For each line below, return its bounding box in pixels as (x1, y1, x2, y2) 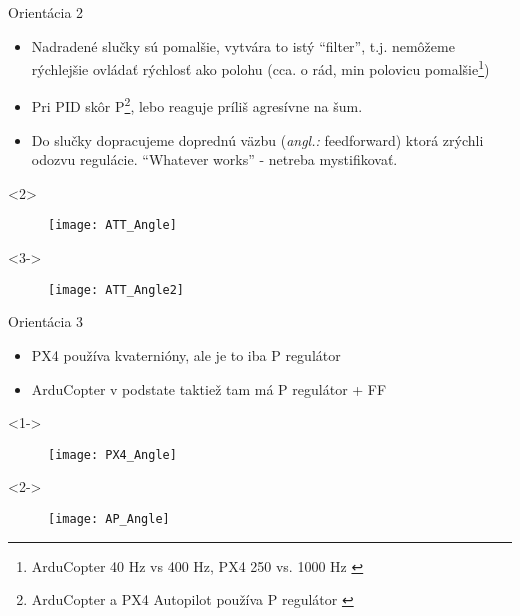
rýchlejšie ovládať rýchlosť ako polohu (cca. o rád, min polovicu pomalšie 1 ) (31, 56, 490, 79)
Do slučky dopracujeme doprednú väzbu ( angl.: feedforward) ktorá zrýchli (31, 129, 484, 150)
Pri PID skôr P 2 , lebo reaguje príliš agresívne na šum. (31, 93, 363, 117)
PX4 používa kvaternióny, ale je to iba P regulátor (31, 344, 341, 365)
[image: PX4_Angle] (48, 447, 177, 462)
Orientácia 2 (8, 2, 84, 22)
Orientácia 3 (8, 311, 84, 332)
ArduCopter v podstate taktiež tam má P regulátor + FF (31, 378, 387, 399)
